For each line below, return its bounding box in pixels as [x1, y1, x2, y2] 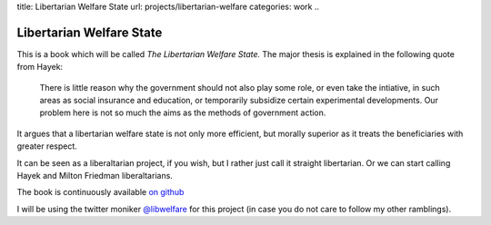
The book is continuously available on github [16, 187, 185, 198]
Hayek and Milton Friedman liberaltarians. [16, 171, 173, 181]
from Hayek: [16, 62, 64, 73]
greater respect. [16, 141, 77, 152]
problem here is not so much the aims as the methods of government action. [39, 107, 326, 118]
